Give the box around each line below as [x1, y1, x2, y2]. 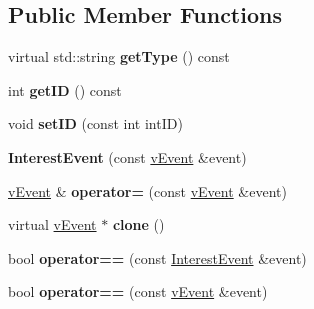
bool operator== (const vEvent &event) [8, 281, 268, 302]
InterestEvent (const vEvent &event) [8, 146, 247, 167]
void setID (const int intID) [8, 113, 183, 134]
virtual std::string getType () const [8, 46, 230, 67]
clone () [112, 214, 165, 235]
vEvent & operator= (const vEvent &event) [8, 180, 287, 201]
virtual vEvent [8, 214, 97, 235]
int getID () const [8, 79, 122, 100]
